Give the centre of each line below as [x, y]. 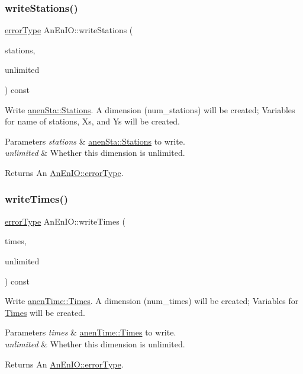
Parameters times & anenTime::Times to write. [91, 332]
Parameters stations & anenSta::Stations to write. [95, 141]
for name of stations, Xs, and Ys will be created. [92, 121]
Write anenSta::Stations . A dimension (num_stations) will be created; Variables [150, 109]
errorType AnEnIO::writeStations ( [69, 30]
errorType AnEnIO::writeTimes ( [65, 221]
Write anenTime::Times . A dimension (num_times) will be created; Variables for [152, 301]
